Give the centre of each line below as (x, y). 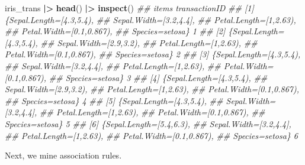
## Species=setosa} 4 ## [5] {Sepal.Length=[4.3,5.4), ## (114, 100)
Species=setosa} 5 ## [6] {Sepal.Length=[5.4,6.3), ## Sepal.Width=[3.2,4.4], (148, 123)
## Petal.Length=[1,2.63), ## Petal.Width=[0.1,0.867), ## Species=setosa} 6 (152, 135)
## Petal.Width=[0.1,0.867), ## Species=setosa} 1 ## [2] (115, 31)
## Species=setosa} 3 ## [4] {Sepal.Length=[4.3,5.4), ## (158, 77)
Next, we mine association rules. (63, 155)
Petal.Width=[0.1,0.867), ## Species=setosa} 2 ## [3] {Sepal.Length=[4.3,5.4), (153, 54)
